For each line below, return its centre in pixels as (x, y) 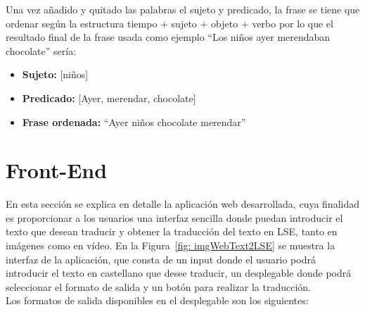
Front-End (57, 170)
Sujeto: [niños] (55, 74)
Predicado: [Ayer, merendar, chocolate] (109, 98)
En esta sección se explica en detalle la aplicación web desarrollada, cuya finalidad (183, 204)
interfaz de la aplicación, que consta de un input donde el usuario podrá (161, 259)
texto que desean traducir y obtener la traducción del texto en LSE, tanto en (172, 231)
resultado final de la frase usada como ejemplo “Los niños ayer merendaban (168, 37)
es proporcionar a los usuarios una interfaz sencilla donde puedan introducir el (174, 217)
